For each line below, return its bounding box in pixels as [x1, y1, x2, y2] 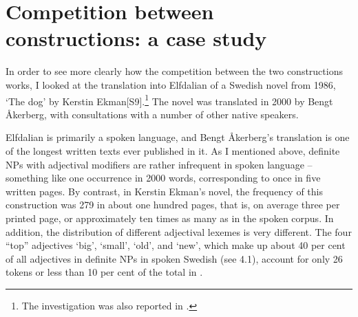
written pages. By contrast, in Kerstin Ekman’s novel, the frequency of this [6, 184, 323, 198]
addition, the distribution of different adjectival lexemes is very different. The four [6, 224, 352, 239]
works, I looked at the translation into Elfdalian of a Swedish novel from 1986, [6, 77, 336, 91]
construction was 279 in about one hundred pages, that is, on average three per [6, 197, 340, 212]
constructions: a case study [6, 24, 267, 52]
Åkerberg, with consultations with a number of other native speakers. [6, 107, 299, 121]
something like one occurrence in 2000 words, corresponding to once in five [6, 171, 321, 185]
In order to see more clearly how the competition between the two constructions [6, 64, 343, 78]
